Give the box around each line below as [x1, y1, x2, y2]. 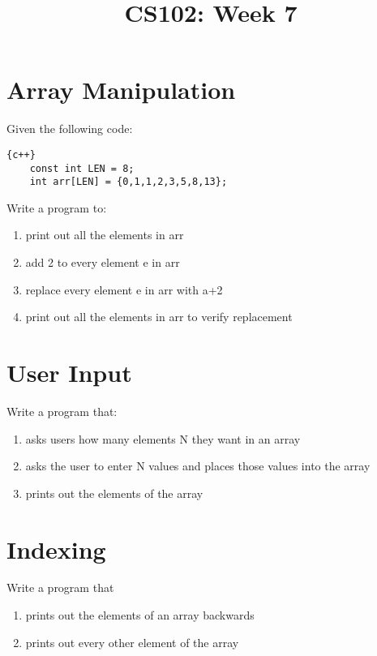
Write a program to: [6, 199, 107, 216]
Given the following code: [6, 120, 133, 137]
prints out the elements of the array [25, 484, 203, 501]
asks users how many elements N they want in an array [25, 430, 301, 447]
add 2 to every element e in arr [25, 254, 180, 271]
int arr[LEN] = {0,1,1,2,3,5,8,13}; [29, 176, 228, 188]
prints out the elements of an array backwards [25, 607, 255, 624]
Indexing [6, 532, 106, 565]
